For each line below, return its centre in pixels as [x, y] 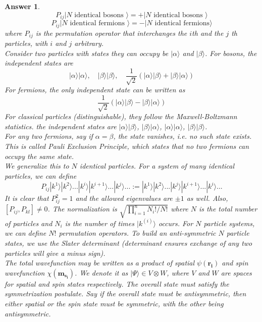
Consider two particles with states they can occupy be [87, 53]
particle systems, [229, 223]
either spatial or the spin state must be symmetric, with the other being [114, 303]
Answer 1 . [22, 6]
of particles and [29, 223]
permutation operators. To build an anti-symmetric [137, 233]
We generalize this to [37, 166]
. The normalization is [82, 209]
